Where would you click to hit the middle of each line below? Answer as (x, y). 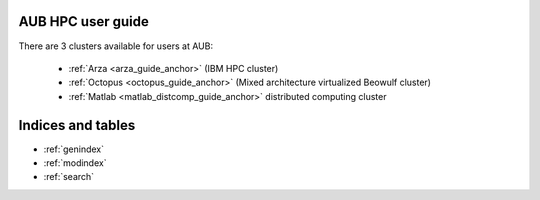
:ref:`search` (69, 177)
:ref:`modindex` (75, 162)
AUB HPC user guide (83, 21)
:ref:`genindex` (74, 149)
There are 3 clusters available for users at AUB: (116, 46)
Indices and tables (77, 125)
